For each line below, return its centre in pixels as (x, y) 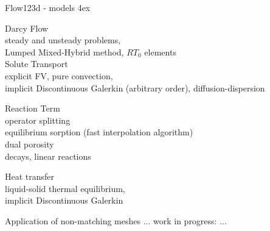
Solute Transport (36, 64)
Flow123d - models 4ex (48, 7)
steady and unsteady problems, (63, 40)
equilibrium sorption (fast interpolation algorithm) (99, 132)
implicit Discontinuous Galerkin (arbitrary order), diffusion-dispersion (135, 87)
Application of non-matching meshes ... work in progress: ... (116, 220)
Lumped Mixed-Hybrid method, (64, 52)
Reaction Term (33, 108)
